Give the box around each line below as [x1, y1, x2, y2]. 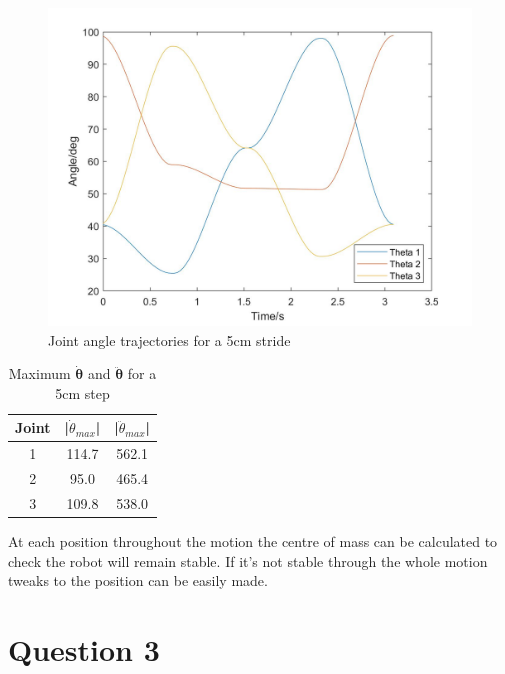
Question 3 [8, 628, 160, 669]
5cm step [55, 382, 110, 403]
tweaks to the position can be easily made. [8, 570, 268, 591]
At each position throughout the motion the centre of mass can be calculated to [8, 531, 498, 551]
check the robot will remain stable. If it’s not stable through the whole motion [8, 550, 488, 571]
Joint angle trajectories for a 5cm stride [48, 329, 291, 350]
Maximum [8, 363, 71, 384]
